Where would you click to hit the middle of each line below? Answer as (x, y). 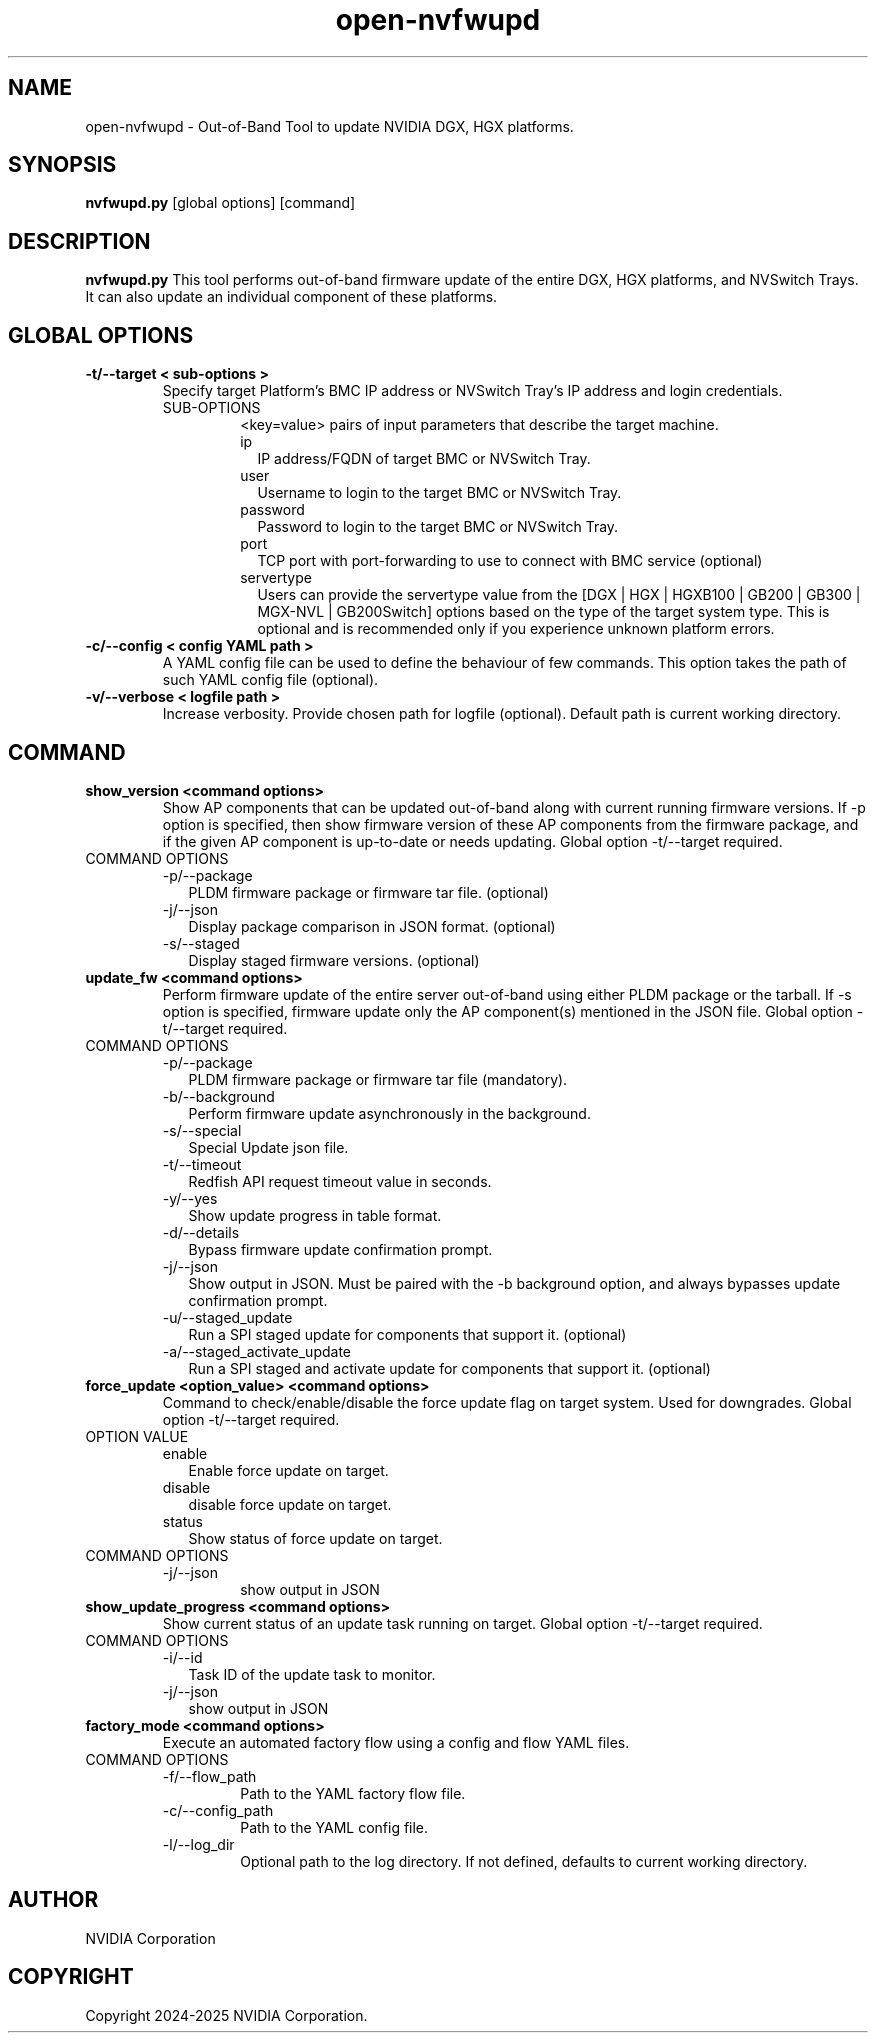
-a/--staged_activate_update (256, 1351)
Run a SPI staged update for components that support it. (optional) (407, 1334)
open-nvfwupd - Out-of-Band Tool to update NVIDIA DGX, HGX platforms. (329, 126)
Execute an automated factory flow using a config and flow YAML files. (396, 1742)
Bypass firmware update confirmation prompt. (340, 1249)
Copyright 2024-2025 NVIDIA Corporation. (226, 2015)
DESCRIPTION (79, 241)
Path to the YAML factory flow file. (353, 1793)
